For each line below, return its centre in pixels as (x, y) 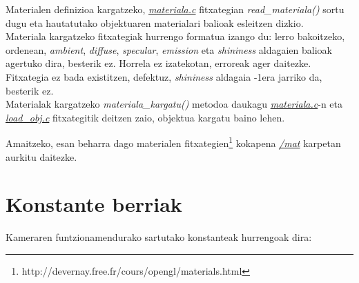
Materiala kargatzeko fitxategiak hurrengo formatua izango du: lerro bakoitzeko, (175, 36)
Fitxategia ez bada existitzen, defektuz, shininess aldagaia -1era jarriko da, (164, 76)
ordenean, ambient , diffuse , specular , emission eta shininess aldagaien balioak (169, 49)
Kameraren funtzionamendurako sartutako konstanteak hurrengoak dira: (159, 237)
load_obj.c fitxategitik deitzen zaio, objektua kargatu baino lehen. (145, 117)
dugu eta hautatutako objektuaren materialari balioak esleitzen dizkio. (155, 22)
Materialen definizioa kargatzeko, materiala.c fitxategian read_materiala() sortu (175, 9)
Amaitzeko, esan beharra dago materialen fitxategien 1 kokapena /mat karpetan (173, 142)
